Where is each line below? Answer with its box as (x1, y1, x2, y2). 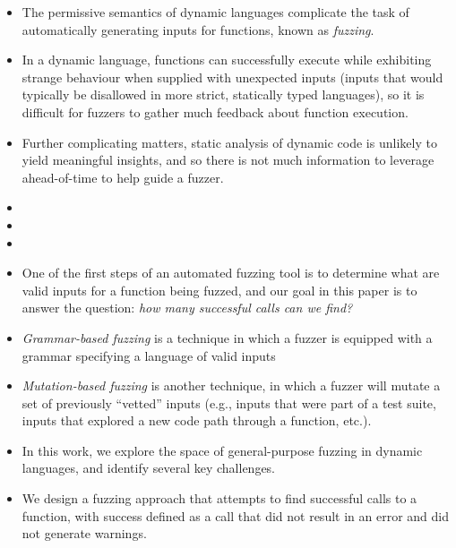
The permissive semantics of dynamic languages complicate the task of (22, 3, 409, 21)
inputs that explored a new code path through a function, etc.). (22, 411, 372, 430)
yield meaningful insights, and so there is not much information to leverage (22, 150, 434, 169)
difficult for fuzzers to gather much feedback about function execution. (22, 102, 409, 121)
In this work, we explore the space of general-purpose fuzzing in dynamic (22, 441, 423, 459)
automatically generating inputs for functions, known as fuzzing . (22, 20, 374, 39)
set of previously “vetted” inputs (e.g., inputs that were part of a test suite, (22, 393, 436, 412)
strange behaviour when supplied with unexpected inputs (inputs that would (22, 67, 443, 86)
